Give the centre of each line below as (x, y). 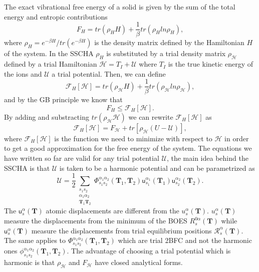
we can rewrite (151, 116)
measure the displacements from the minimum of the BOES (96, 221)
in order (237, 138)
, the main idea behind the (207, 158)
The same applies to (35, 240)
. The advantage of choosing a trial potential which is (149, 251)
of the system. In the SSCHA (49, 53)
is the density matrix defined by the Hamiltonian (169, 42)
